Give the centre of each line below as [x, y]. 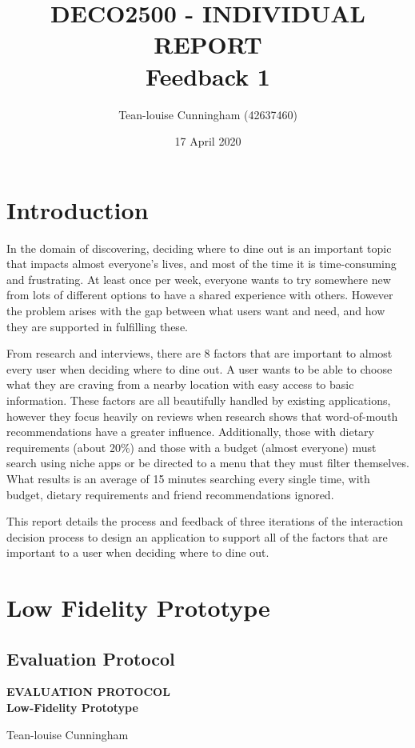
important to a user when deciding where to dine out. [138, 552]
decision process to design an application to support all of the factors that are [197, 536]
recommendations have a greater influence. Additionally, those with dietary [190, 432]
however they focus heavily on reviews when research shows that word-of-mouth [202, 416]
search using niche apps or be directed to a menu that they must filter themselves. [208, 463]
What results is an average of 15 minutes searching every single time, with [188, 478]
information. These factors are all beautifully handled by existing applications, [199, 400]
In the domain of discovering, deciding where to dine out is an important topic [199, 248]
